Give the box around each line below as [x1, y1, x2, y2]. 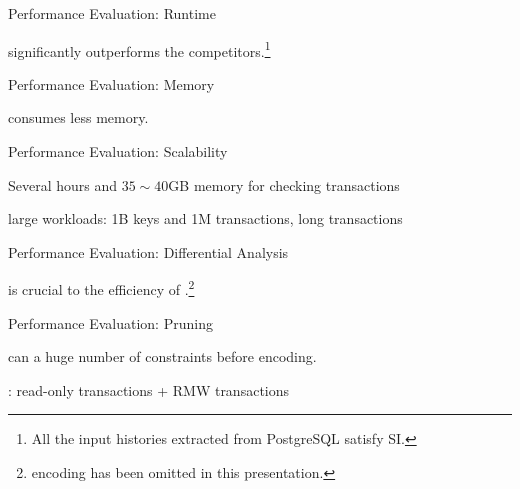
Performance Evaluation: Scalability [8, 141, 228, 162]
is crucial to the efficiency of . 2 [8, 276, 195, 300]
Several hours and [8, 174, 118, 195]
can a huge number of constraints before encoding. [8, 346, 317, 367]
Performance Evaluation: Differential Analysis [8, 241, 289, 262]
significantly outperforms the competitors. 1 [8, 37, 271, 61]
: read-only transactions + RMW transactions [8, 379, 290, 400]
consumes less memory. [8, 107, 149, 128]
